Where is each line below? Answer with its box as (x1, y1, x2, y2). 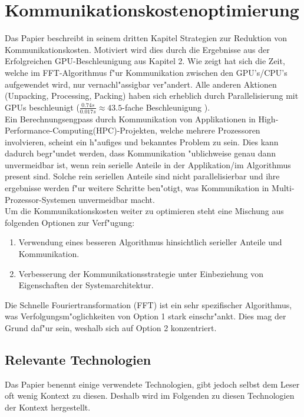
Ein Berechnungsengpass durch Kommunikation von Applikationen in (5, 112, 256, 125)
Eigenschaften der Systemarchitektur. (18, 279, 154, 291)
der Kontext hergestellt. (5, 401, 91, 413)
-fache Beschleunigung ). (122, 101, 210, 113)
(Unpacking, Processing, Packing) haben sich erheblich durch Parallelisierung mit (5, 89, 299, 102)
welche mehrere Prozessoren (160, 124, 260, 136)
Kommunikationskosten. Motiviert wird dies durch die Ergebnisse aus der (5, 43, 270, 55)
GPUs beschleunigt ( (5, 101, 80, 113)
